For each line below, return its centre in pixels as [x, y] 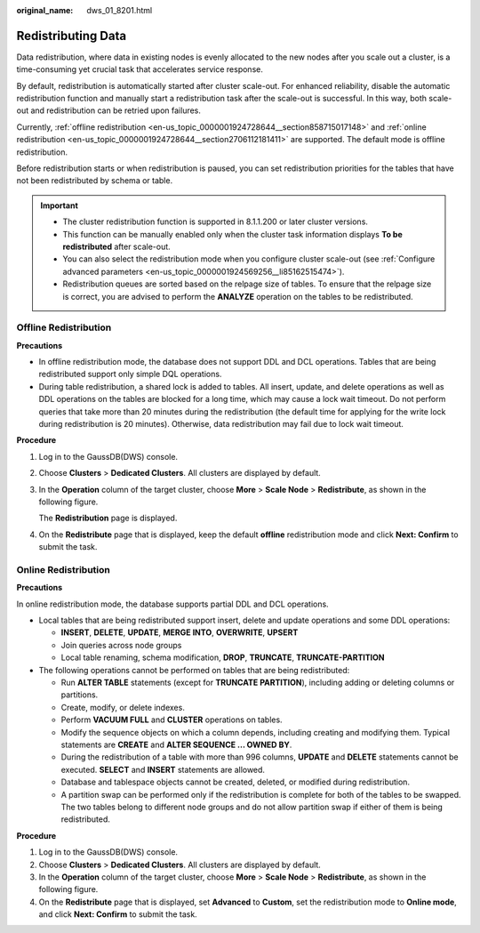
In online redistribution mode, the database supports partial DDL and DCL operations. [172, 604]
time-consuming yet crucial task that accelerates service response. [140, 69]
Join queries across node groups [121, 645]
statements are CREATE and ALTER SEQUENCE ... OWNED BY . [176, 744]
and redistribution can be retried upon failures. [116, 110]
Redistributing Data [72, 36]
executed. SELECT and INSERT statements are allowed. [163, 769]
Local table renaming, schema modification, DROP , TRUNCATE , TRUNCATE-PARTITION [223, 657]
